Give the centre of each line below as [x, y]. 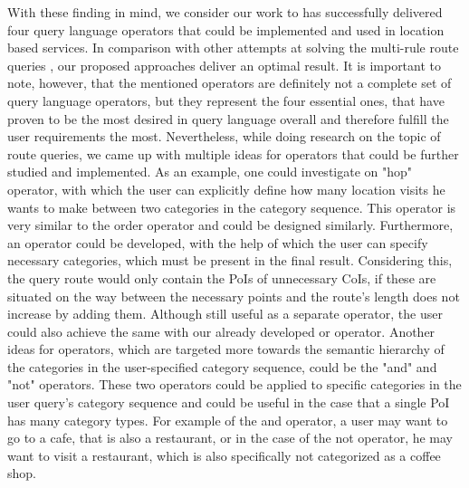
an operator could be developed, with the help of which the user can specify [218, 242]
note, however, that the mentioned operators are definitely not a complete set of [230, 83]
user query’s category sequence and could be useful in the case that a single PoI [229, 402]
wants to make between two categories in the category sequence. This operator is [232, 207]
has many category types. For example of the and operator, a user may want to [228, 420]
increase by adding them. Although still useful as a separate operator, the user [225, 314]
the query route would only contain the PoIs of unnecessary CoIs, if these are [222, 277]
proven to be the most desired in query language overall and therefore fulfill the [228, 118]
